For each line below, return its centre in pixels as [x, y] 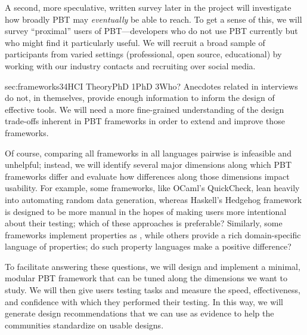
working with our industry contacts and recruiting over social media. [130, 65]
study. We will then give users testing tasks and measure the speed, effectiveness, [153, 290]
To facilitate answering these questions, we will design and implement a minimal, [153, 266]
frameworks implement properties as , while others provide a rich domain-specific [153, 234]
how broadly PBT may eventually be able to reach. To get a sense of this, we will [153, 19]
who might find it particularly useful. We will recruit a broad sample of [135, 42]
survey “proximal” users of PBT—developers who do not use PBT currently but [151, 31]
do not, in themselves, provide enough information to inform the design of [140, 98]
